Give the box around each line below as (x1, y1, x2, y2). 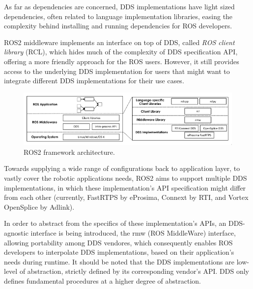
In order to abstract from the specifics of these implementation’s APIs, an (4, 218, 226, 228)
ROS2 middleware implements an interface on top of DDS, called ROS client (4, 37, 235, 47)
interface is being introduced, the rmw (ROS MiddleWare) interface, (30, 227, 236, 238)
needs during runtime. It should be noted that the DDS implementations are (4, 256, 234, 266)
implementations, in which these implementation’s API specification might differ (4, 182, 246, 193)
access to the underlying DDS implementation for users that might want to (4, 66, 230, 76)
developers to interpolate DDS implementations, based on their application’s (4, 247, 234, 257)
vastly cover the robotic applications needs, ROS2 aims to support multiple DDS (4, 172, 247, 183)
